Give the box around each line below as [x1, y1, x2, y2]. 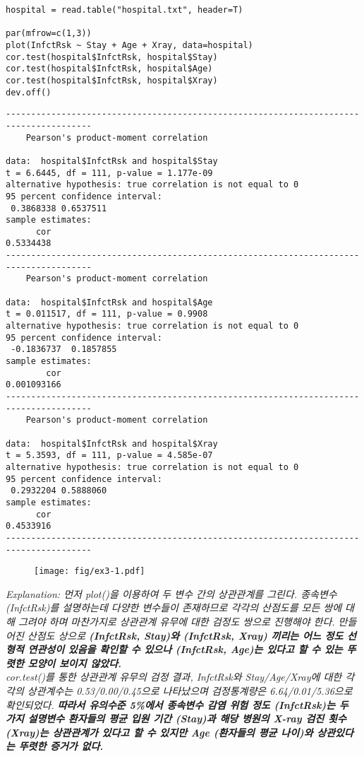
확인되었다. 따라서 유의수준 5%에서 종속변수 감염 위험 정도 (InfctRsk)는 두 [6, 697, 348, 712]
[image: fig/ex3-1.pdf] [34, 566, 145, 577]
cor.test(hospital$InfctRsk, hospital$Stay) [6, 52, 218, 62]
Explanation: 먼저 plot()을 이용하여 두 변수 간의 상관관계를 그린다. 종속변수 [6, 586, 337, 601]
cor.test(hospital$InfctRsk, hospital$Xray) [6, 75, 218, 86]
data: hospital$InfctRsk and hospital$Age [6, 297, 213, 307]
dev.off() [6, 87, 51, 98]
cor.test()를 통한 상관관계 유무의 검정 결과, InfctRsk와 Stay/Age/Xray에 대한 [6, 669, 342, 684]
